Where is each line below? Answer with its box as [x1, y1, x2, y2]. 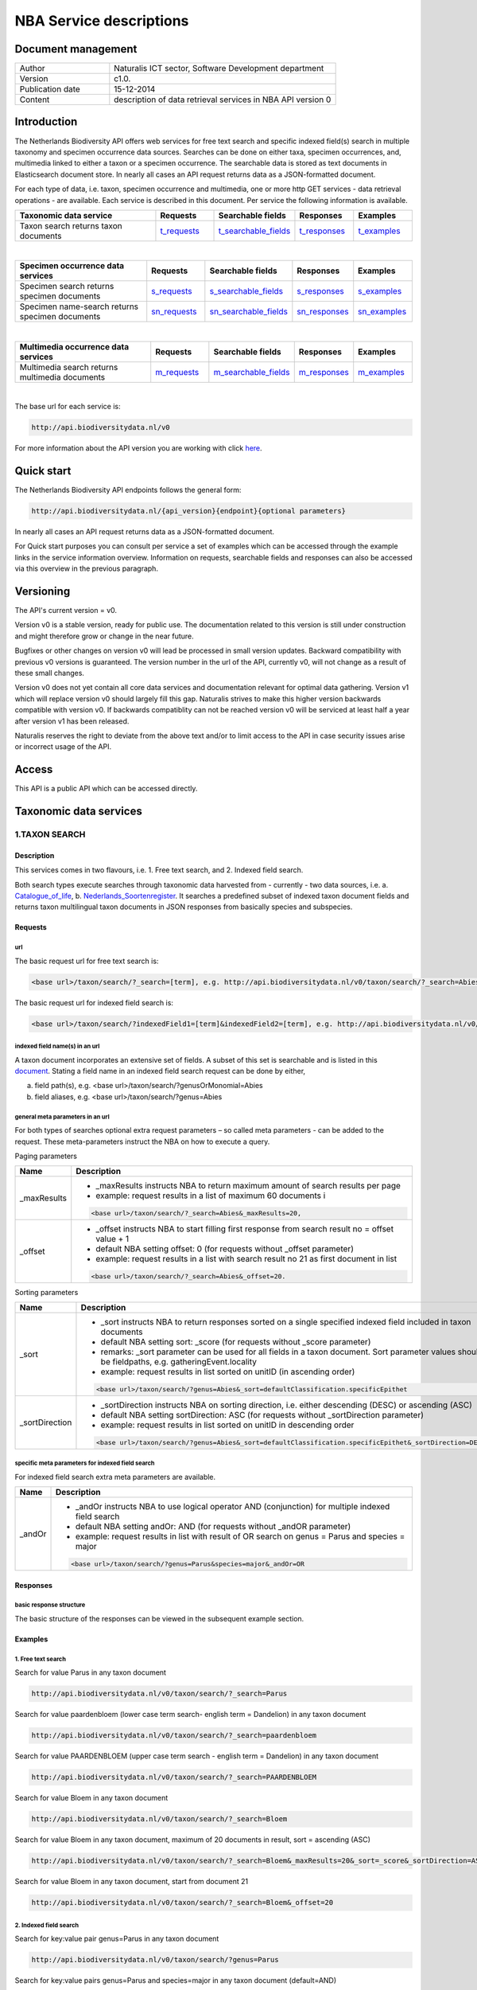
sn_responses [297, 306, 349, 318]
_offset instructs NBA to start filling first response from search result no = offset [95, 1223, 394, 1235]
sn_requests [151, 306, 197, 318]
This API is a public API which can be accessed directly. [14, 784, 198, 794]
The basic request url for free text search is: [14, 956, 159, 966]
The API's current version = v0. [14, 606, 118, 615]
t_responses [299, 225, 346, 236]
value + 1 [95, 1234, 130, 1245]
